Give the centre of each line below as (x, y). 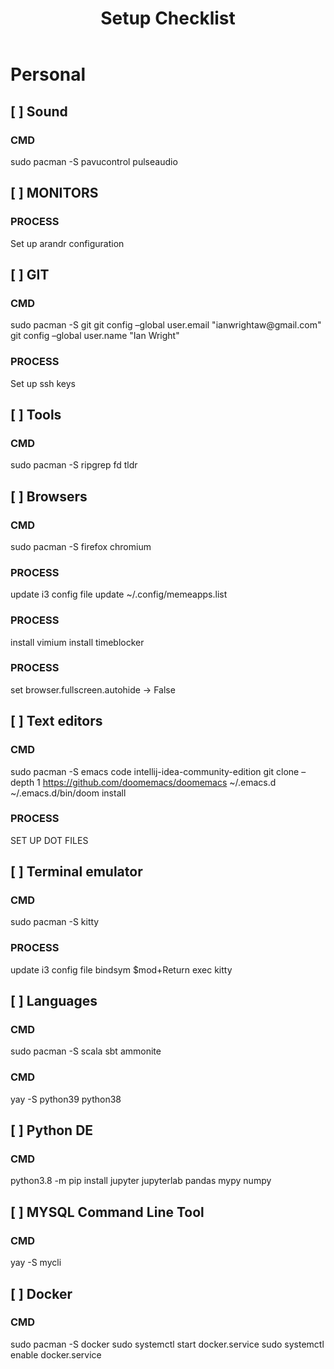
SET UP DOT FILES (49, 840)
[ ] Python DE (52, 1130)
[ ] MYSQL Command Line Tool (107, 1212)
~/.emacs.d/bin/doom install (68, 793)
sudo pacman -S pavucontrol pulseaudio (94, 161)
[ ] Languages (54, 1001)
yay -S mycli (36, 1263)
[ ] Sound (39, 111)
